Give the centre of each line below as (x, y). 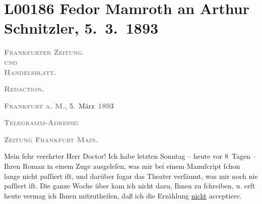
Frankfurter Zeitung (43, 52)
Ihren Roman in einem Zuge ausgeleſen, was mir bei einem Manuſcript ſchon (122, 166)
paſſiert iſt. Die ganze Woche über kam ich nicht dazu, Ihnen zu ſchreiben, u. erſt (130, 186)
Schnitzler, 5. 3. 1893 (81, 28)
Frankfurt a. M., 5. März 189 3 (59, 105)
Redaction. (24, 89)
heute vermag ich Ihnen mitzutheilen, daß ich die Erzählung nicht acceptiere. (123, 195)
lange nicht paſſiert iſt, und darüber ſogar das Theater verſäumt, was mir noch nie (131, 176)
